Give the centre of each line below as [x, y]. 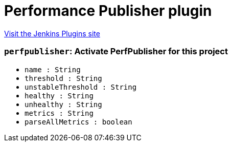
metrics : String [59, 113]
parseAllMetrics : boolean [78, 122]
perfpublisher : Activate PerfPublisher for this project [116, 51]
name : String [53, 69]
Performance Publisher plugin [108, 11]
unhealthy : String [63, 104]
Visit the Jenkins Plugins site [52, 33]
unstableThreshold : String [81, 87]
